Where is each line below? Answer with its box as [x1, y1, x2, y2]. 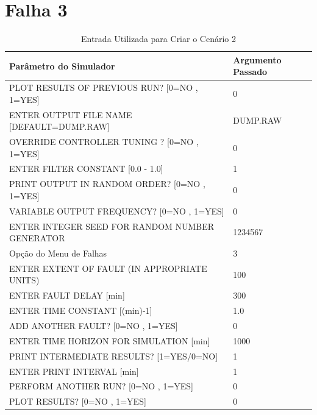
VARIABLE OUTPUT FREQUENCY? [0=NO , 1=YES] [9, 204, 224, 217]
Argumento [233, 53, 282, 66]
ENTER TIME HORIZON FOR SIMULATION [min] [9, 334, 210, 347]
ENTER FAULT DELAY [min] [9, 289, 125, 302]
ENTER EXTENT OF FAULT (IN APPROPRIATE [9, 261, 207, 274]
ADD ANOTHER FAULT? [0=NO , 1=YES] [9, 319, 178, 332]
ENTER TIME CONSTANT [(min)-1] [9, 304, 152, 317]
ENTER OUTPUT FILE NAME [9, 108, 132, 121]
